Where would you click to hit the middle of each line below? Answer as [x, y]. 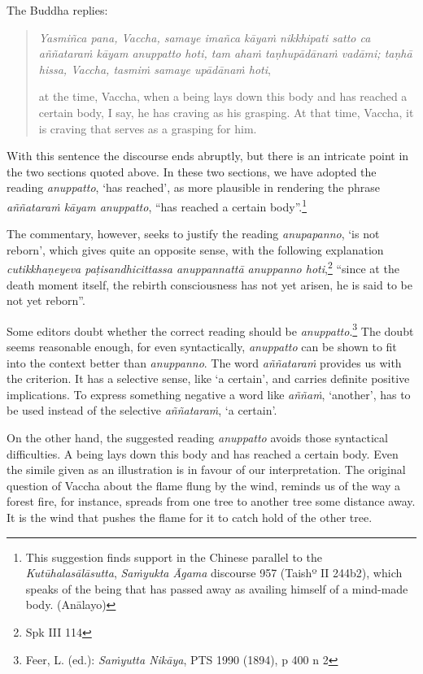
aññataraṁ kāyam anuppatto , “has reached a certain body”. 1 [157, 205]
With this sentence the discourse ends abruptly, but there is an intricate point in [208, 156]
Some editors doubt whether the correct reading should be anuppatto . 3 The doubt [210, 329]
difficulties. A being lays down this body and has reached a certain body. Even [203, 453]
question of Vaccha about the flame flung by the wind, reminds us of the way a [204, 485]
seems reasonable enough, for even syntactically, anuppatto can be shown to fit [202, 347]
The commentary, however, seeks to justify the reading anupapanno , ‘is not [193, 234]
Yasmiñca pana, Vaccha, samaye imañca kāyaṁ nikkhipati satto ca [205, 37]
